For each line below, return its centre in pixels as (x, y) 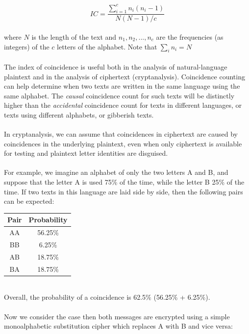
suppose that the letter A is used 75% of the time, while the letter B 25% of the (124, 182)
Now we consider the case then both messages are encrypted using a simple (117, 316)
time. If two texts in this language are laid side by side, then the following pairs (124, 191)
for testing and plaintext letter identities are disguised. (86, 153)
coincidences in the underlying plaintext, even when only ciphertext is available (123, 143)
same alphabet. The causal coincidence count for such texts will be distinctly (119, 95)
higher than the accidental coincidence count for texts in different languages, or (123, 105)
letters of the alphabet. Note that (107, 46)
